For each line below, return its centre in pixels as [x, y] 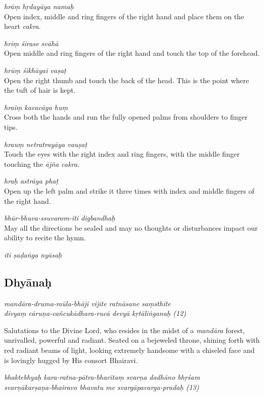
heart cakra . [23, 26]
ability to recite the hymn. [45, 238]
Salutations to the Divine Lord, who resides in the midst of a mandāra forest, [125, 330]
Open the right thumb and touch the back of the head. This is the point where [127, 80]
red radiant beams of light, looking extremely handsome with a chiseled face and [129, 350]
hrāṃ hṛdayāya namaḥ [39, 6]
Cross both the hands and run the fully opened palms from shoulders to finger [126, 117]
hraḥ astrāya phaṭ [31, 181]
